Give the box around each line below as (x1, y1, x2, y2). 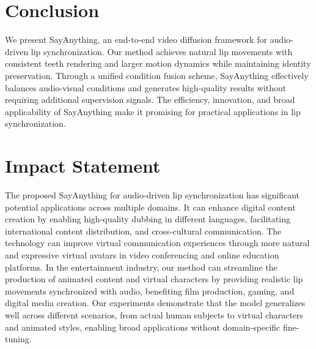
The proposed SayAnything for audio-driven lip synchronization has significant (5, 189, 299, 201)
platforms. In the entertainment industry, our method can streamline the (5, 260, 277, 273)
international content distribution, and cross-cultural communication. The (5, 224, 282, 237)
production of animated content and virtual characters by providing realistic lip (5, 272, 303, 285)
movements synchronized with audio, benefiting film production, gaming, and (5, 284, 295, 297)
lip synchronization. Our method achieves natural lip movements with (31, 45, 293, 58)
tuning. (5, 332, 32, 345)
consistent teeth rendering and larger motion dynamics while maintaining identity (5, 57, 311, 70)
